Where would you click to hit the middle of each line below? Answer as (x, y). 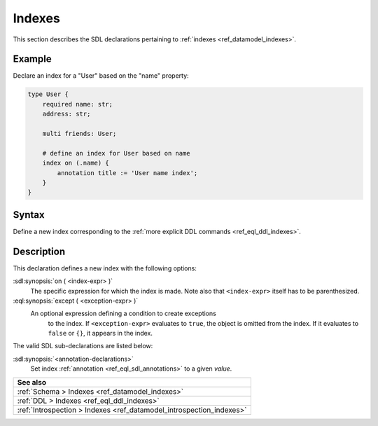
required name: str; (78, 104)
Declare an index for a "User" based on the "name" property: (101, 76)
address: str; (66, 114)
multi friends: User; (79, 133)
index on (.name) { (76, 163)
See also (32, 382)
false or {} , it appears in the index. (100, 334)
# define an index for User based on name (116, 153)
